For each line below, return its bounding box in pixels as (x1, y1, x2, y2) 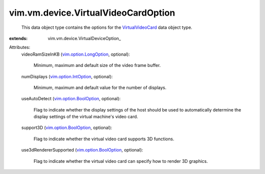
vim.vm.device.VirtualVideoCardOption (9, 7, 175, 18)
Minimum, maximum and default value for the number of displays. (33, 85, 167, 90)
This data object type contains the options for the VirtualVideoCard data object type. (21, 24, 192, 30)
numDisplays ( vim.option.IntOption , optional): (21, 73, 113, 79)
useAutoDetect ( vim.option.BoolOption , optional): (21, 96, 121, 102)
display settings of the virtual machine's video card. (33, 114, 138, 120)
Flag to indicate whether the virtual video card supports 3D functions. (33, 136, 174, 142)
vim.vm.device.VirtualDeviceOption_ (48, 35, 121, 41)
